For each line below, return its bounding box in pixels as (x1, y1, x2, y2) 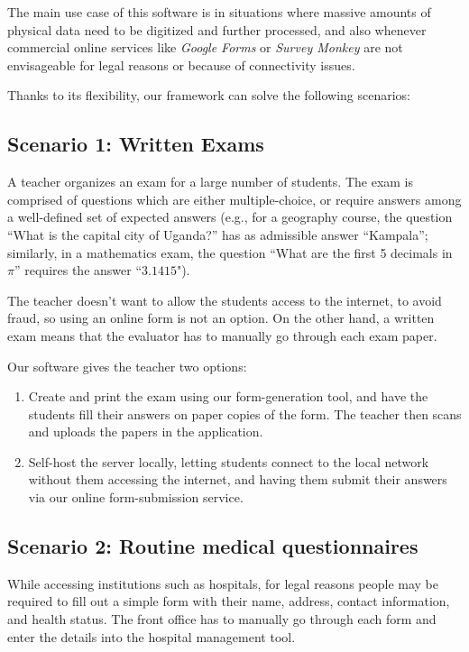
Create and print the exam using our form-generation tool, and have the (28, 387, 428, 406)
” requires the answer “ (14, 261, 143, 280)
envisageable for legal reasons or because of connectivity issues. (7, 55, 355, 74)
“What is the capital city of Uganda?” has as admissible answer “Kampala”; (7, 225, 428, 243)
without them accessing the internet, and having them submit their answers (28, 470, 447, 489)
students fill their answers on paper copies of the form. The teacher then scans (28, 404, 462, 423)
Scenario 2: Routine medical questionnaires (7, 532, 418, 560)
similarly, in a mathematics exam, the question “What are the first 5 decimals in (7, 243, 453, 262)
